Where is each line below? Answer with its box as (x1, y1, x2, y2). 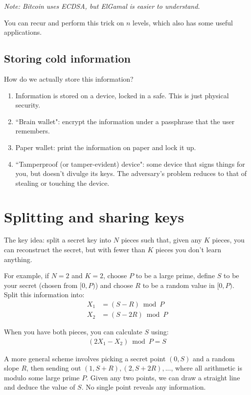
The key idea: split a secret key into (4, 235, 112, 245)
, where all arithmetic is (171, 363, 242, 373)
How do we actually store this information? (4, 73, 134, 84)
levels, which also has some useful (133, 17, 233, 27)
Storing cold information (4, 51, 131, 66)
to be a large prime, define (136, 270, 215, 281)
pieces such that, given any (121, 235, 202, 245)
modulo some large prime (4, 372, 80, 382)
